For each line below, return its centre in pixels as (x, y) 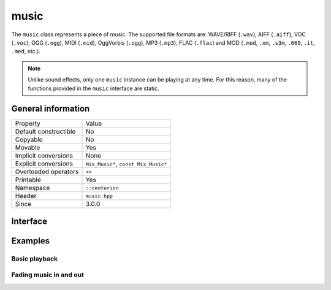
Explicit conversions (44, 164)
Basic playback (35, 259)
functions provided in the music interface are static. (93, 88)
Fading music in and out (48, 275)
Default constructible (45, 132)
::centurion (102, 188)
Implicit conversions (44, 156)
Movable (28, 148)
